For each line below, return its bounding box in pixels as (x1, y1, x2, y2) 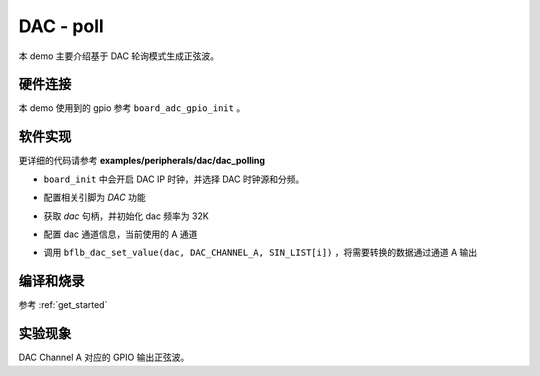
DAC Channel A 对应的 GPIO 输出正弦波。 (18, 351, 190, 364)
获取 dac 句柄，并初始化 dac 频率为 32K (43, 210, 209, 222)
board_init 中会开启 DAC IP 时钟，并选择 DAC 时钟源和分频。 (43, 173, 305, 185)
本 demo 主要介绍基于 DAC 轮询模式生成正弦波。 (18, 50, 220, 62)
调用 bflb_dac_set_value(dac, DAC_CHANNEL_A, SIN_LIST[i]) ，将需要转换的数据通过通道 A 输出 (43, 246, 478, 259)
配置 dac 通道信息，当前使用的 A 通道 (43, 228, 198, 240)
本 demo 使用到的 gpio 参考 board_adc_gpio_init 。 (18, 102, 246, 114)
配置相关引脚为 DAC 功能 (43, 191, 146, 204)
